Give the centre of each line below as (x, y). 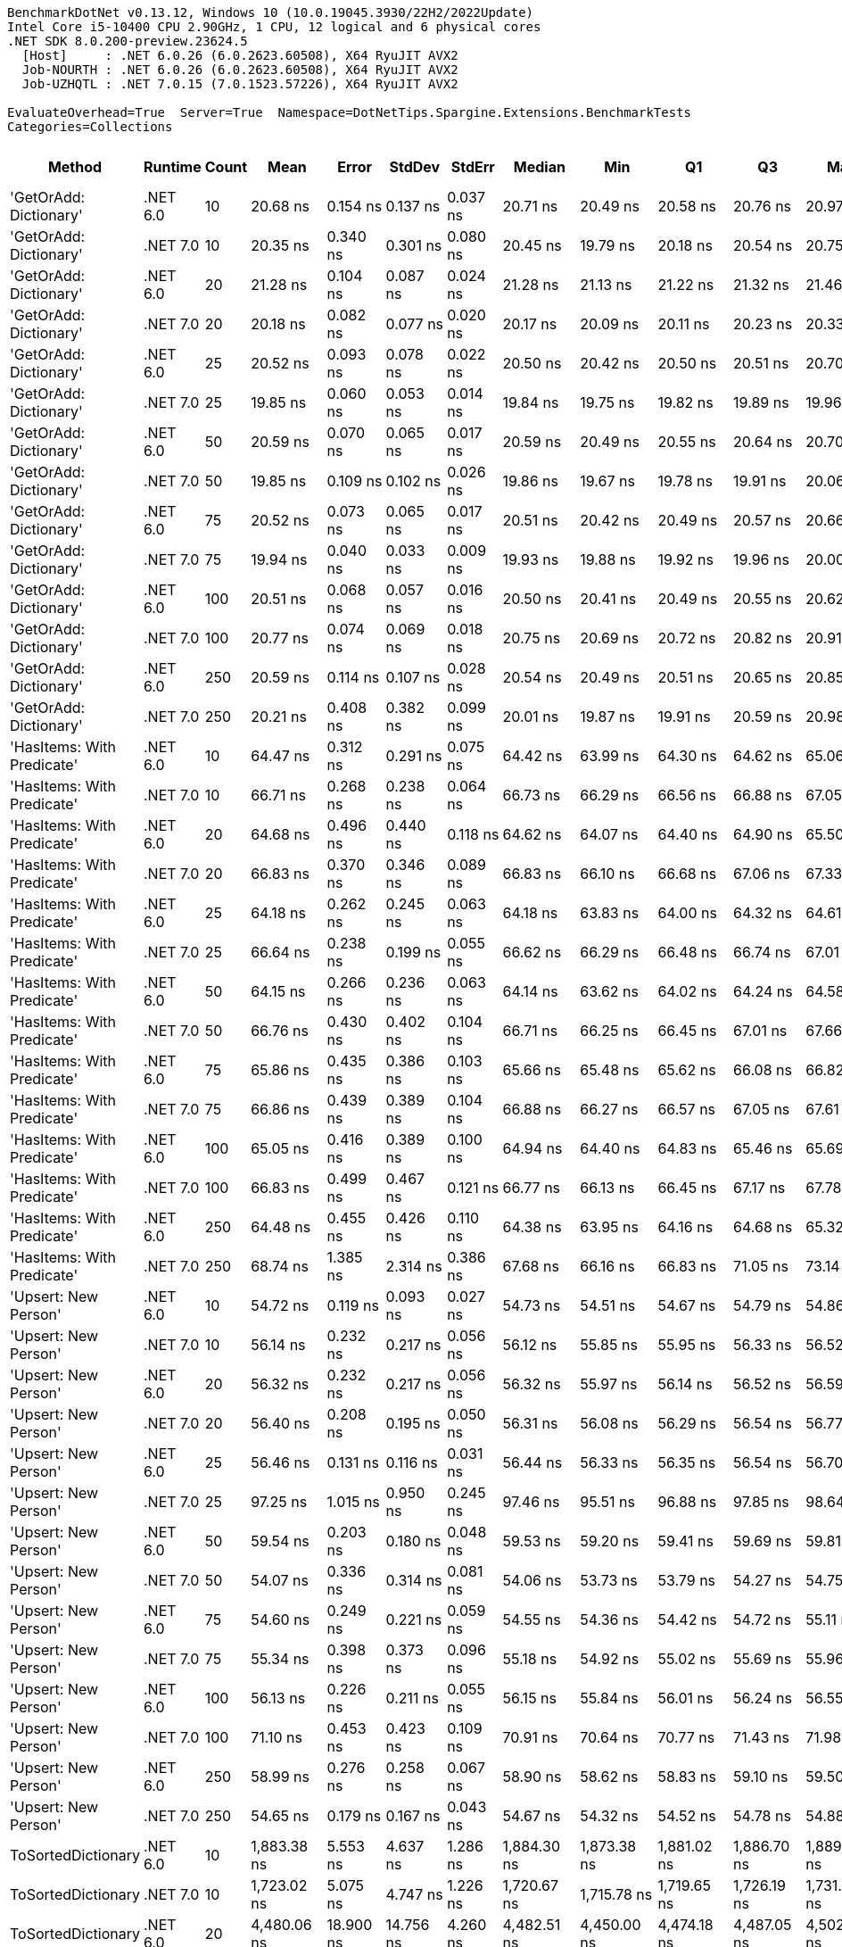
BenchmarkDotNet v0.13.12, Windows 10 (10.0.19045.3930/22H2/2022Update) (271, 12)
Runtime (172, 167)
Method (75, 167)
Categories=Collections (90, 127)
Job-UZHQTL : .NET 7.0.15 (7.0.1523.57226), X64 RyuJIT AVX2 (240, 84)
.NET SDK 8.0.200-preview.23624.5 (128, 41)
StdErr (473, 167)
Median (539, 167)
